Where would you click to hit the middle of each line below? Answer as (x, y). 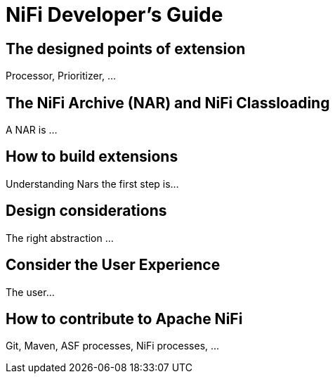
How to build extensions (92, 157)
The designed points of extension (126, 49)
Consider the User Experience (113, 265)
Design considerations (86, 211)
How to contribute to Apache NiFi (124, 319)
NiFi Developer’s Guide (114, 15)
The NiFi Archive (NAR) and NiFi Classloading (168, 103)
